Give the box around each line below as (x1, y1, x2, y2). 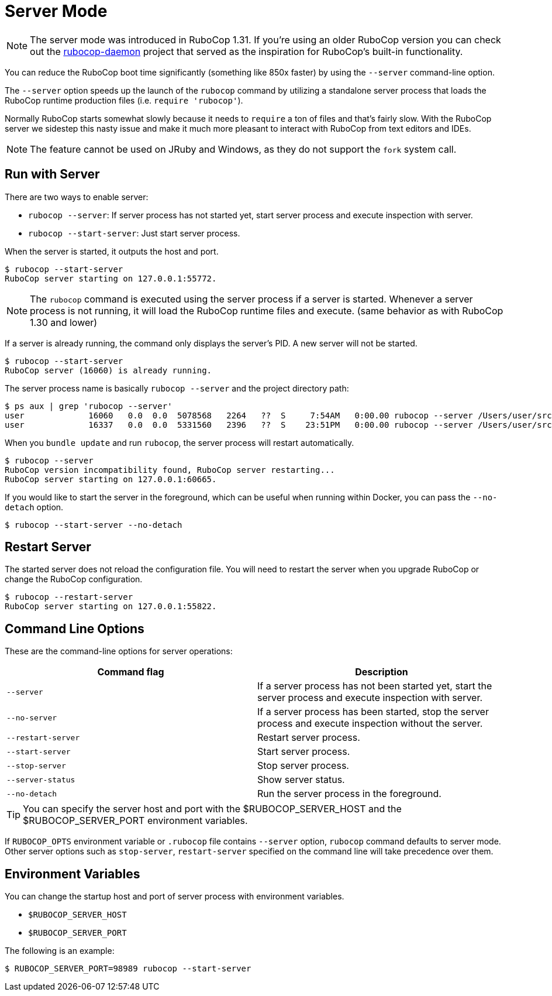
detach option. (5, 502, 64, 512)
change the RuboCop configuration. (5, 574, 143, 585)
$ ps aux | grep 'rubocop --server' (5, 401, 172, 411)
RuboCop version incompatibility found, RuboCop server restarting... (5, 465, 335, 475)
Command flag (97, 666, 164, 678)
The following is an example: (5, 946, 115, 956)
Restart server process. (257, 731, 360, 744)
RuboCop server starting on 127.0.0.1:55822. (5, 602, 217, 612)
